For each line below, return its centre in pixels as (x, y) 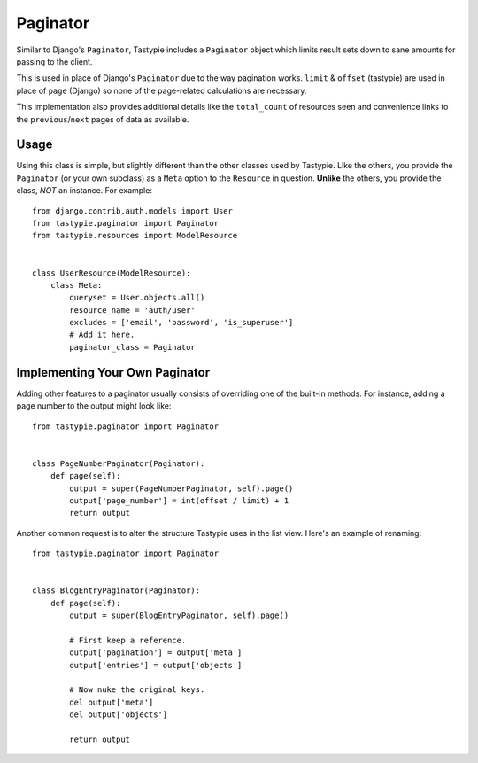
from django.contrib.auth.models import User (133, 211)
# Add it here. (102, 335)
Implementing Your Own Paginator (113, 372)
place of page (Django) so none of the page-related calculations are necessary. (162, 90)
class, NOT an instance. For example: (84, 191)
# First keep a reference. (128, 640)
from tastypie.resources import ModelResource (135, 236)
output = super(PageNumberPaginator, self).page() (181, 488)
